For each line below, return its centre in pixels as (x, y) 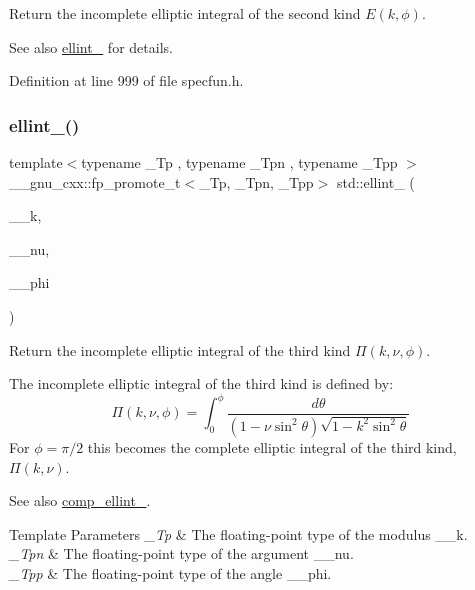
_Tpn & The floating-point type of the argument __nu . (181, 553)
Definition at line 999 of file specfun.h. (126, 80)
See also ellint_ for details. (91, 46)
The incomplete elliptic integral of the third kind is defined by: (201, 383)
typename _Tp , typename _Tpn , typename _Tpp (239, 162)
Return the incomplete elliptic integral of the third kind (180, 349)
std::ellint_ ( (375, 181)
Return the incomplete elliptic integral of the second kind (185, 13)
